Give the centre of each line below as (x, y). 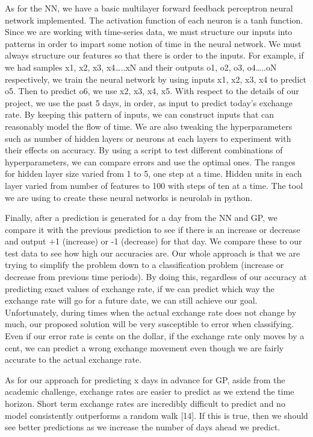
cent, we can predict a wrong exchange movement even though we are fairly (144, 347)
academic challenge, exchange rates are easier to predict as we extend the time (150, 391)
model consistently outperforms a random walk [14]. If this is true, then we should (156, 415)
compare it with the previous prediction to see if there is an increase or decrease (153, 229)
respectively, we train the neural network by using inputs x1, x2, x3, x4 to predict (156, 79)
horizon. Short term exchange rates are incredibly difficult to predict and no (145, 403)
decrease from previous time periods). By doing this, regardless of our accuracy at (156, 277)
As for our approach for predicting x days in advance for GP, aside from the (145, 379)
